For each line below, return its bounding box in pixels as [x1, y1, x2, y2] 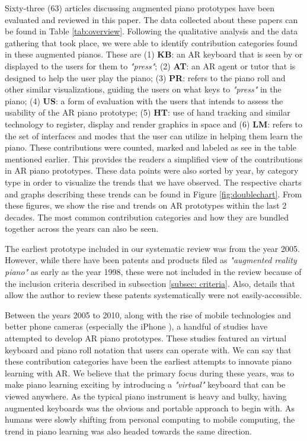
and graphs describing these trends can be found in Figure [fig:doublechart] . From [5, 187, 302, 200]
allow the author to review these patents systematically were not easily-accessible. [5, 289, 302, 301]
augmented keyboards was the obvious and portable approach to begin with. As [5, 401, 295, 414]
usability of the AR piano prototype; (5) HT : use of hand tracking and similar [5, 106, 290, 119]
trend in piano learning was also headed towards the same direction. [5, 424, 252, 437]
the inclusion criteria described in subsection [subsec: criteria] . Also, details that [5, 277, 296, 289]
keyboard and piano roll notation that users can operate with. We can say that [5, 343, 292, 356]
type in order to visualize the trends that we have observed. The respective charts [5, 175, 302, 188]
